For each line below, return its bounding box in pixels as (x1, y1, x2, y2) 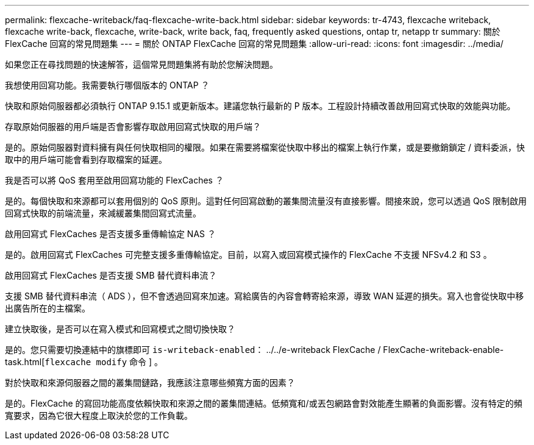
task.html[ (5, 357, 45, 367)
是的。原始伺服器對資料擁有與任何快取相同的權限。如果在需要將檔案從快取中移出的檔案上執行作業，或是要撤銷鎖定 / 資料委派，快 (5, 142, 525, 152)
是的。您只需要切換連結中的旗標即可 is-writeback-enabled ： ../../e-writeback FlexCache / (5, 344, 381, 355)
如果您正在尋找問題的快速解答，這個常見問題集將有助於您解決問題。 (5, 59, 278, 69)
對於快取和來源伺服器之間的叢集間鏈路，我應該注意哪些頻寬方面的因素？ (5, 377, 295, 388)
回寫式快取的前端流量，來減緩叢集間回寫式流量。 (5, 208, 201, 218)
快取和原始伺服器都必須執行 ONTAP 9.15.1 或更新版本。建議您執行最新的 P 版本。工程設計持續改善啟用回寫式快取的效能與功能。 (5, 101, 516, 111)
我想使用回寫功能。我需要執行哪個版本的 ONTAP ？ (5, 80, 210, 90)
